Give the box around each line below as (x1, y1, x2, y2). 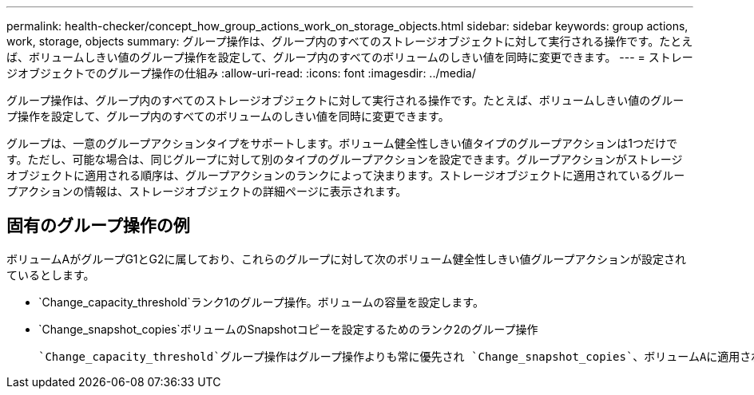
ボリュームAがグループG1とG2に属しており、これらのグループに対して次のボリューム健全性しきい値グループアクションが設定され (6, 251, 686, 266)
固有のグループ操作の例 (6, 215, 190, 236)
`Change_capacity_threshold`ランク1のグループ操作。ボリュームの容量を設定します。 (38, 294, 484, 309)
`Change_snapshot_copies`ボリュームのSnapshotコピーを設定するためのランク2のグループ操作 (38, 322, 538, 336)
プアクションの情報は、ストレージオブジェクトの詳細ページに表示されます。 (6, 184, 407, 198)
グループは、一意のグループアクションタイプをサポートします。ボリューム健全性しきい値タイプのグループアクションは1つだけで (6, 136, 677, 150)
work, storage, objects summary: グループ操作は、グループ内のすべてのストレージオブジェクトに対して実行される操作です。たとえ (6, 34, 693, 48)
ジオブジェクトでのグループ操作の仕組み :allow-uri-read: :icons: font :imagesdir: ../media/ (6, 66, 476, 80)
